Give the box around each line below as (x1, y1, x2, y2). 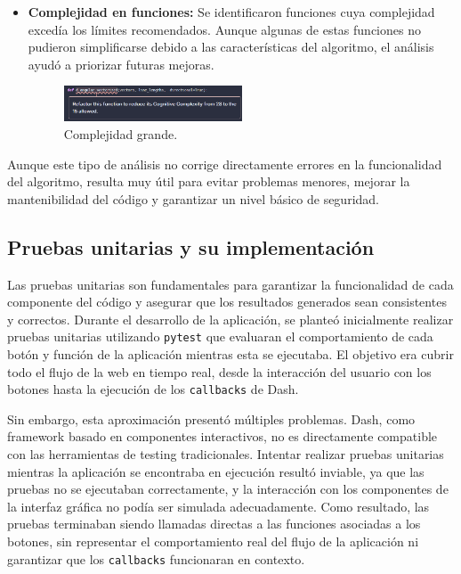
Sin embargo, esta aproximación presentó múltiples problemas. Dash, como (7, 409, 416, 428)
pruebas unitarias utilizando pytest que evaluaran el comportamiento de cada (7, 327, 433, 346)
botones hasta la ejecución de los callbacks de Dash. (7, 380, 299, 398)
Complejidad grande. (63, 124, 178, 143)
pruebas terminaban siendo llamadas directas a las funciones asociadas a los (7, 514, 421, 533)
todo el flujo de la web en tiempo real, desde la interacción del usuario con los (7, 362, 432, 381)
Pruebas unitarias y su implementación (7, 233, 375, 260)
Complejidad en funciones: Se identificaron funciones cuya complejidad (28, 3, 435, 20)
